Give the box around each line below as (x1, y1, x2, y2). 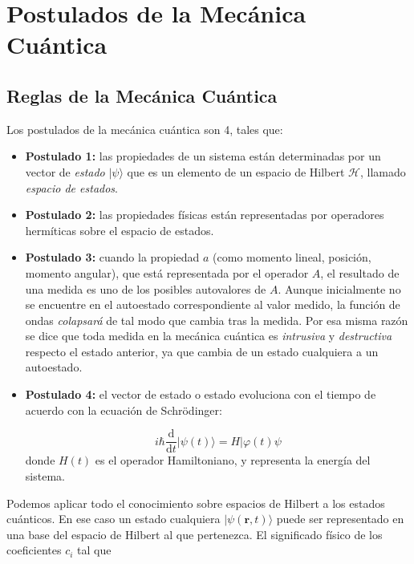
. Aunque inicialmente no (278, 280, 401, 297)
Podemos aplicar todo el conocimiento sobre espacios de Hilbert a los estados (6, 494, 385, 511)
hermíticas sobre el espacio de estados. (25, 221, 214, 238)
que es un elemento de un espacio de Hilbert (127, 163, 345, 180)
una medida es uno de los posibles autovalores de (25, 280, 266, 297)
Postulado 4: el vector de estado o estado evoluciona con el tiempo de (25, 386, 376, 403)
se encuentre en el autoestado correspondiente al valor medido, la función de (25, 296, 400, 313)
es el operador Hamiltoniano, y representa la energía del (95, 452, 371, 469)
